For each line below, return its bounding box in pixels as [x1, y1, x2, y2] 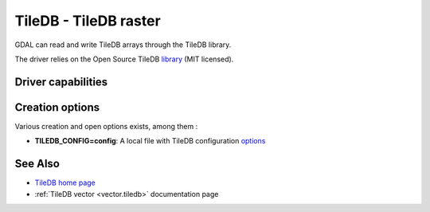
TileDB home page [34, 178, 96, 187]
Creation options [14, 100, 100, 114]
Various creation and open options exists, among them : [14, 121, 198, 131]
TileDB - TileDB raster [14, 12, 161, 29]
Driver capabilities [14, 75, 108, 88]
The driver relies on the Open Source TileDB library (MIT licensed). [14, 54, 234, 64]
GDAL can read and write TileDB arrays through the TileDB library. [14, 40, 232, 49]
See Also [14, 157, 60, 171]
